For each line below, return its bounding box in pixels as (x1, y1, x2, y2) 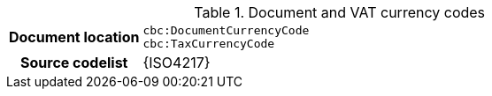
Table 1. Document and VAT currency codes (194, 4, 486, 21)
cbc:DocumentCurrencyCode (142, 24, 310, 37)
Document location (9, 28, 140, 46)
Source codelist (20, 54, 128, 71)
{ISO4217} (142, 54, 211, 71)
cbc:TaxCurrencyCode (142, 37, 275, 50)
